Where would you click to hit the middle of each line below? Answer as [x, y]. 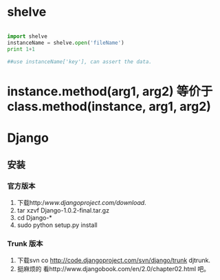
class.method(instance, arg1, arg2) [109, 106]
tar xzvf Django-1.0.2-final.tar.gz [63, 210]
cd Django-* [35, 217]
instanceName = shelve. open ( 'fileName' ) [66, 43]
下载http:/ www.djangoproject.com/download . [81, 202]
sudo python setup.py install [57, 225]
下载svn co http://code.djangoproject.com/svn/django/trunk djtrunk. [114, 260]
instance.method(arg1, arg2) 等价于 [110, 91]
